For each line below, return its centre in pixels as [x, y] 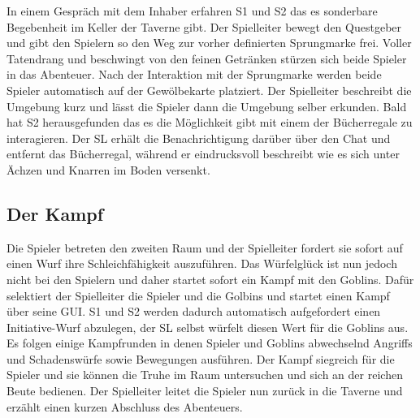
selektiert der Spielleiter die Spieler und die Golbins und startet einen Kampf [198, 295]
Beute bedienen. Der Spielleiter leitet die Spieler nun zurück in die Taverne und [205, 391]
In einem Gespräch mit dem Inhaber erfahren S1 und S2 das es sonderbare [192, 11]
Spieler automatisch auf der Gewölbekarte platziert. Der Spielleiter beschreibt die [209, 90]
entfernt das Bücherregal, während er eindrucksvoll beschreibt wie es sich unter [203, 154]
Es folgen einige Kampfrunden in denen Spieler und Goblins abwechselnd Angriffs [210, 343]
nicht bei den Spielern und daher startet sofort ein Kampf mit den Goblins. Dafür [210, 279]
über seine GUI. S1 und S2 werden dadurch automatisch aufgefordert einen [194, 311]
